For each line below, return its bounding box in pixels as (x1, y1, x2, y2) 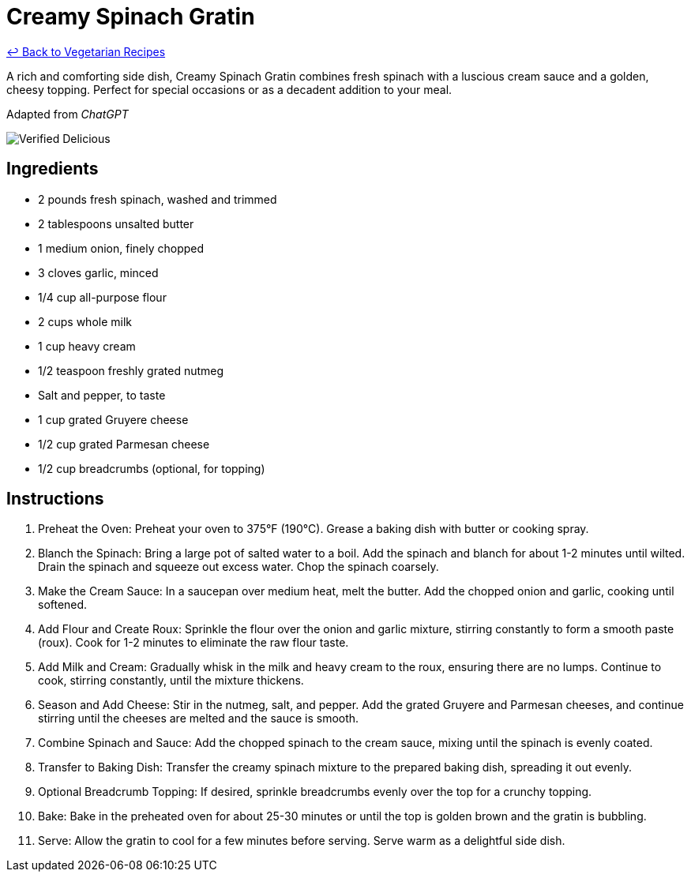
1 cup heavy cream (38, 339, 136, 353)
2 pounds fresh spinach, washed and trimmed (38, 192, 277, 206)
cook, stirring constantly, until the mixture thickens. (38, 674, 304, 688)
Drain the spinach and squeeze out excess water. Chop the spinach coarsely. (38, 560, 439, 574)
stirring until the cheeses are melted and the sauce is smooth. (38, 711, 359, 726)
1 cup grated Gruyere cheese (38, 412, 189, 426)
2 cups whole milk (38, 314, 132, 328)
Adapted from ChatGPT (6, 107, 129, 121)
